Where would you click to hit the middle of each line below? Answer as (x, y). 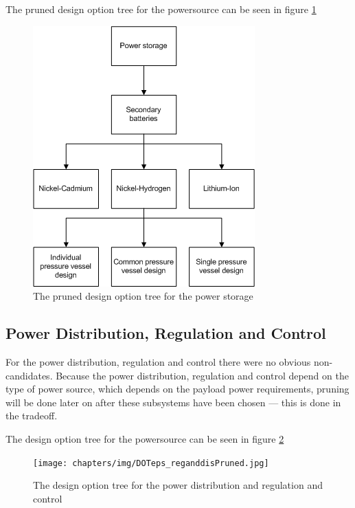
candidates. (29, 375)
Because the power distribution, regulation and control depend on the (202, 375)
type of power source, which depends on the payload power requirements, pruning (177, 389)
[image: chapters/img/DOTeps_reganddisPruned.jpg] (151, 463)
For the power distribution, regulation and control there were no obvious (158, 361)
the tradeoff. (32, 416)
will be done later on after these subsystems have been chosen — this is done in (173, 402)
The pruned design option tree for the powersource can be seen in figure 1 (161, 9)
